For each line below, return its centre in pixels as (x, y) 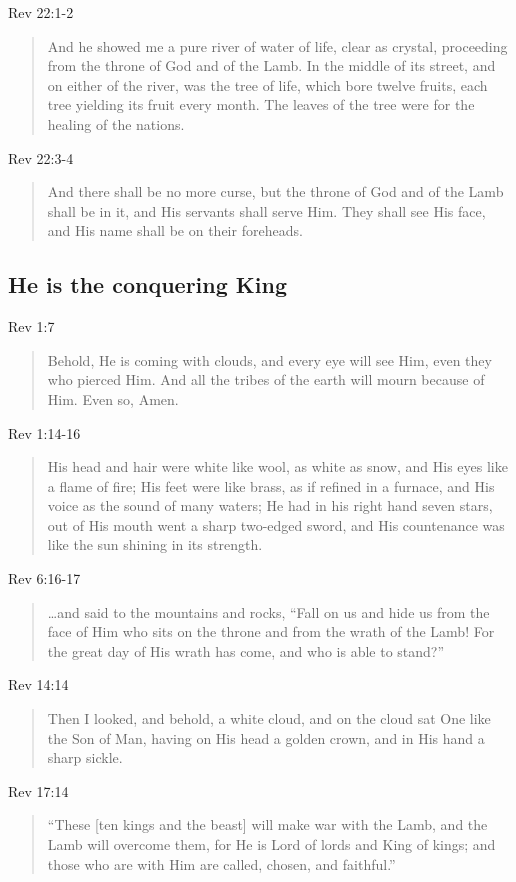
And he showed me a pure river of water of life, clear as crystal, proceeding (277, 45)
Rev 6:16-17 (44, 578)
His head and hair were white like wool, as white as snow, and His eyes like (277, 466)
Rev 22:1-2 (41, 12)
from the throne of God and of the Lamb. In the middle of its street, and (271, 65)
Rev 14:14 (38, 684)
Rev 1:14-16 (44, 432)
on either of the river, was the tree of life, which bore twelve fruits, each (267, 84)
